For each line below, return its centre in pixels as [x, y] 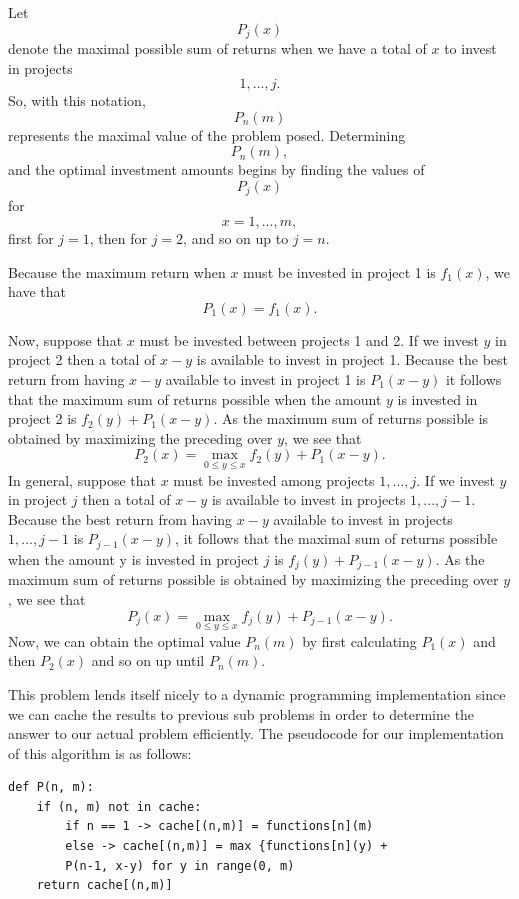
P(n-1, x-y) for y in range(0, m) [180, 865]
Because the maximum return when [117, 271]
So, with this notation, [77, 100]
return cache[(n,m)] [104, 885]
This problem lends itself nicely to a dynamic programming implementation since [257, 693]
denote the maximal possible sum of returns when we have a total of [217, 48]
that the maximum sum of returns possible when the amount [195, 398]
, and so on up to [236, 238]
